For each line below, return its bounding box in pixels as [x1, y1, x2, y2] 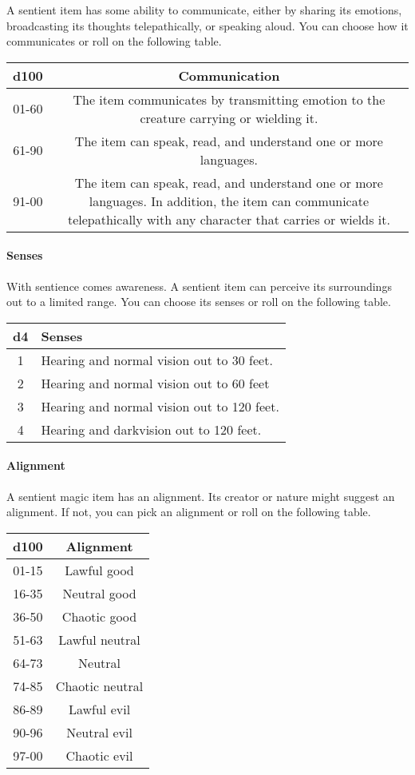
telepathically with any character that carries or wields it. [67, 209, 390, 229]
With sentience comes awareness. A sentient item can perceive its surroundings [6, 277, 392, 294]
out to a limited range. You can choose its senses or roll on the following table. [6, 293, 391, 310]
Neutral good [62, 583, 136, 602]
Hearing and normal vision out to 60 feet [41, 373, 270, 392]
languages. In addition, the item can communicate [89, 191, 370, 210]
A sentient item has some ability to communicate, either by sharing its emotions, [6, 2, 402, 18]
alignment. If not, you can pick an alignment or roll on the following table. [6, 503, 371, 520]
